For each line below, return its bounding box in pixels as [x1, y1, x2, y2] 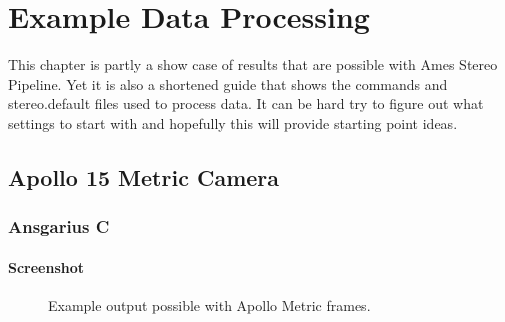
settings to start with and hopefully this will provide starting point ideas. [8, 112, 458, 133]
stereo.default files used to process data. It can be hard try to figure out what [8, 93, 484, 114]
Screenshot [8, 256, 85, 277]
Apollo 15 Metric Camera [8, 161, 280, 192]
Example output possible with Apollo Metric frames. [48, 294, 371, 315]
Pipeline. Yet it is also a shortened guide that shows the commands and [8, 73, 448, 94]
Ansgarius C [8, 214, 110, 239]
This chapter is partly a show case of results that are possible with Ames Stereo [8, 54, 498, 75]
